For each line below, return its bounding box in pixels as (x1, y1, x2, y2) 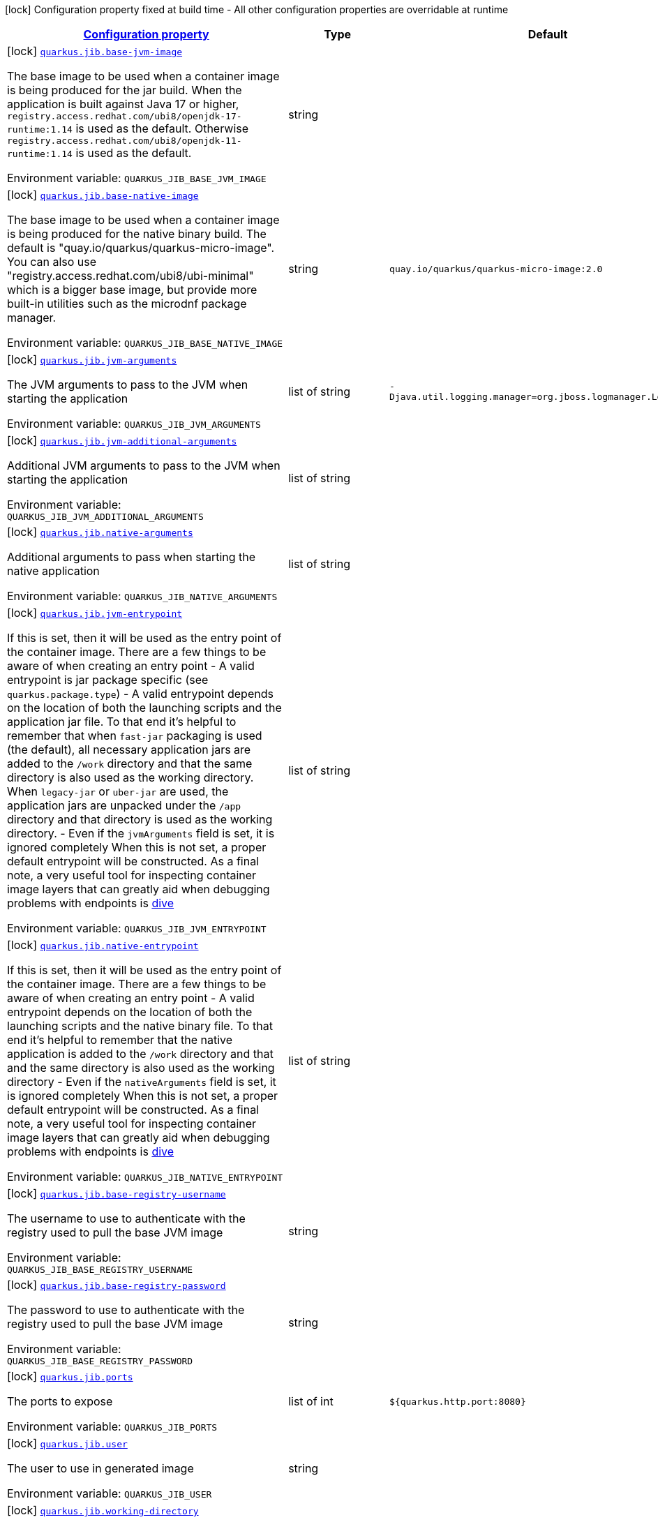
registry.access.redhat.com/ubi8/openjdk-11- (7, 135, 242, 146)
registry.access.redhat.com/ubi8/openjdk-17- (7, 111, 242, 121)
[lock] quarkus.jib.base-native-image (7, 188, 199, 202)
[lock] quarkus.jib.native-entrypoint (7, 938, 199, 952)
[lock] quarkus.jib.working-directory (7, 1503, 199, 1517)
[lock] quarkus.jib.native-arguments (7, 525, 193, 539)
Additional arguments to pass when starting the (7, 550, 256, 564)
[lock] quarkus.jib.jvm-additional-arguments (7, 433, 237, 447)
